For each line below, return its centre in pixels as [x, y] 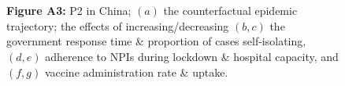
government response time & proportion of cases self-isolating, [156, 41]
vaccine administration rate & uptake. [136, 72]
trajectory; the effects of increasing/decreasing [118, 25]
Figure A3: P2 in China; [69, 11]
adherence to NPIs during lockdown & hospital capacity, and [192, 56]
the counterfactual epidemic [230, 11]
